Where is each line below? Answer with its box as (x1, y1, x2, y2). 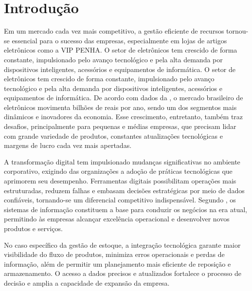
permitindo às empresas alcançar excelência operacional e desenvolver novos (4, 214, 230, 224)
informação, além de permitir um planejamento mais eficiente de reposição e (4, 258, 231, 269)
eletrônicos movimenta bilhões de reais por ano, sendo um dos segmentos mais (4, 102, 237, 112)
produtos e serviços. (4, 223, 63, 233)
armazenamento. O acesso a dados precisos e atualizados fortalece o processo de (4, 268, 241, 278)
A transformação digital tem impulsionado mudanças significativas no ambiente (4, 156, 240, 166)
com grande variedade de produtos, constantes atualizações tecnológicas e (4, 130, 223, 141)
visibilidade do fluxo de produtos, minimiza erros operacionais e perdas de (4, 249, 225, 259)
